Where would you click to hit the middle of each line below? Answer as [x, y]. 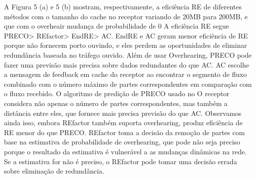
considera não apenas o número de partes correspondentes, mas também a [116, 103]
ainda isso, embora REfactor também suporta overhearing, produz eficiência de [123, 123]
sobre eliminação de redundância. [54, 171]
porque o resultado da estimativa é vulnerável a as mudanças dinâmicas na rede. [126, 151]
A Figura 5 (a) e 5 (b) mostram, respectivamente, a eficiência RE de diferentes [123, 6]
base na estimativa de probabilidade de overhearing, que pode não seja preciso [122, 142]
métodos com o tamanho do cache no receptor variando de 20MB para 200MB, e [126, 16]
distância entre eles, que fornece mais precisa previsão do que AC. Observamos [123, 113]
